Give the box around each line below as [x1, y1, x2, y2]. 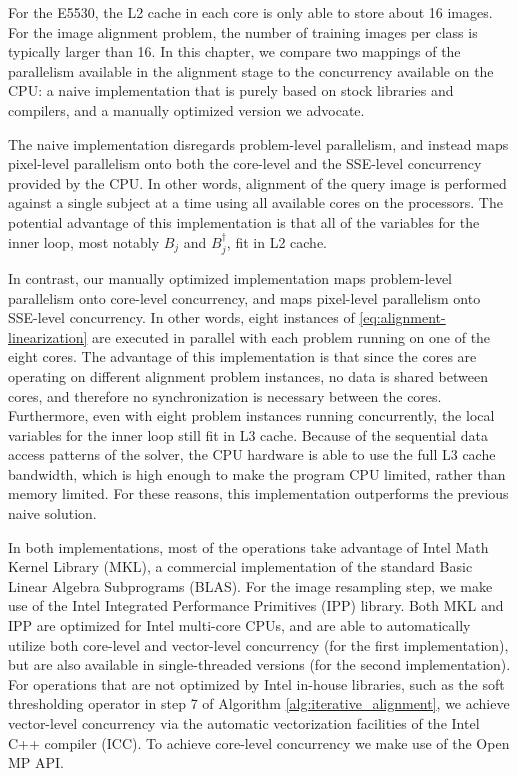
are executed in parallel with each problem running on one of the [92, 326, 491, 347]
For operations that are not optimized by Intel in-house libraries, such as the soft [8, 673, 505, 694]
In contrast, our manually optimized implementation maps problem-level [8, 267, 452, 288]
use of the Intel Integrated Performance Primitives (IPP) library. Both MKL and [8, 595, 504, 616]
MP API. [8, 752, 65, 773]
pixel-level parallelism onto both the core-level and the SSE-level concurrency [8, 153, 482, 174]
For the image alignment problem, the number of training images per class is [8, 21, 478, 42]
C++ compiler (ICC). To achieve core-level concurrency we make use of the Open [8, 732, 510, 753]
